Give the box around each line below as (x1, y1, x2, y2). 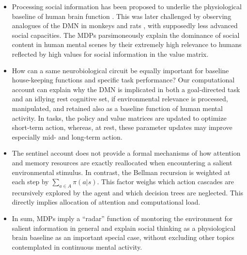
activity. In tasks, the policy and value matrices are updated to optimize (12, 112, 227, 123)
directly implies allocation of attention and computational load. (12, 197, 201, 207)
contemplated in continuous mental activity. (12, 241, 142, 252)
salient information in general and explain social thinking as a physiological (12, 223, 236, 233)
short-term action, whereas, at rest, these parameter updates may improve (12, 122, 232, 132)
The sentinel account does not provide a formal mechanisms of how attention (12, 148, 241, 158)
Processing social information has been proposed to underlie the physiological (12, 1, 242, 11)
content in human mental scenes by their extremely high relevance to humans (12, 39, 242, 49)
